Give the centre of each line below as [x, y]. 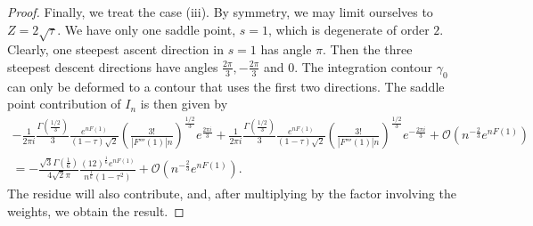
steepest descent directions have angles [113, 66]
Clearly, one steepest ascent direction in [115, 49]
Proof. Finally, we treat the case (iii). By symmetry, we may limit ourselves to [220, 12]
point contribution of [64, 104]
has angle [286, 49]
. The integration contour [364, 66]
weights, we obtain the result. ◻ [96, 210]
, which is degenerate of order [349, 29]
